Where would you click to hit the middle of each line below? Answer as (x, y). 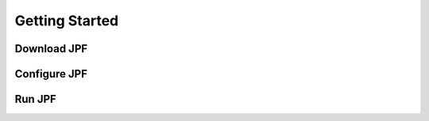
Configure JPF (51, 74)
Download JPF (51, 49)
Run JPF (36, 99)
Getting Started (67, 21)
